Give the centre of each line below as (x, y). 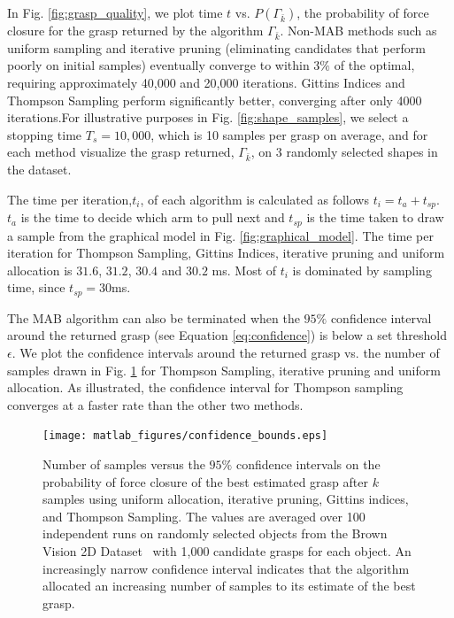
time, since (36, 287)
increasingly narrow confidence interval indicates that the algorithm (226, 568)
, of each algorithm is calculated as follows (254, 199)
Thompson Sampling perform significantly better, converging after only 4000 (215, 100)
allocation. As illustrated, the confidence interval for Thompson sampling (205, 387)
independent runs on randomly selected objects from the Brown (215, 533)
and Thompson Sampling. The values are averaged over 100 (204, 516)
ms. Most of (244, 270)
